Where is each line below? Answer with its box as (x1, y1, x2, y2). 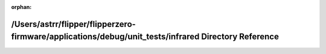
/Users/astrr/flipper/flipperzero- (11, 19, 136, 29)
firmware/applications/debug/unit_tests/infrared (11, 32, 200, 42)
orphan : (11, 4, 32, 10)
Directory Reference (201, 32, 279, 42)
